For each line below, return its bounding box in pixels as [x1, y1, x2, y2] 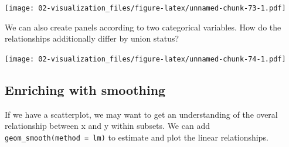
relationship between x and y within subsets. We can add [5, 119, 210, 132]
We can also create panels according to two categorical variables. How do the [5, 20, 281, 33]
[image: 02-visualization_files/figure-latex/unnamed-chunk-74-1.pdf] [5, 54, 286, 63]
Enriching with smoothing [5, 80, 166, 98]
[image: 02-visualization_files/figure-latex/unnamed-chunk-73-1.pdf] [5, 4, 286, 12]
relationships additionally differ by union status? [5, 32, 179, 45]
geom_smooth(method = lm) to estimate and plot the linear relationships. [5, 131, 268, 143]
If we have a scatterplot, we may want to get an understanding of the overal [5, 108, 278, 120]
